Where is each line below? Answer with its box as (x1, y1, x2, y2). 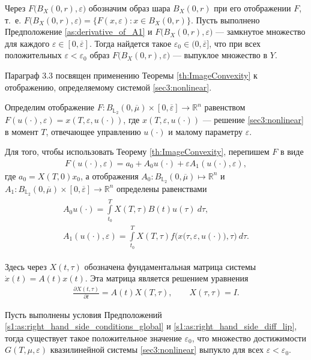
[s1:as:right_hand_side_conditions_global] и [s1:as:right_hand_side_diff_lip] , (5, 320, 297, 332)
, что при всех (209, 37, 261, 49)
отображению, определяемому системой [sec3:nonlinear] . (5, 80, 212, 93)
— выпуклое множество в (172, 49, 268, 61)
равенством (204, 101, 246, 113)
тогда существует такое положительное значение (5, 331, 182, 344)
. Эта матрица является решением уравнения (85, 272, 249, 284)
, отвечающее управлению (46, 125, 141, 137)
